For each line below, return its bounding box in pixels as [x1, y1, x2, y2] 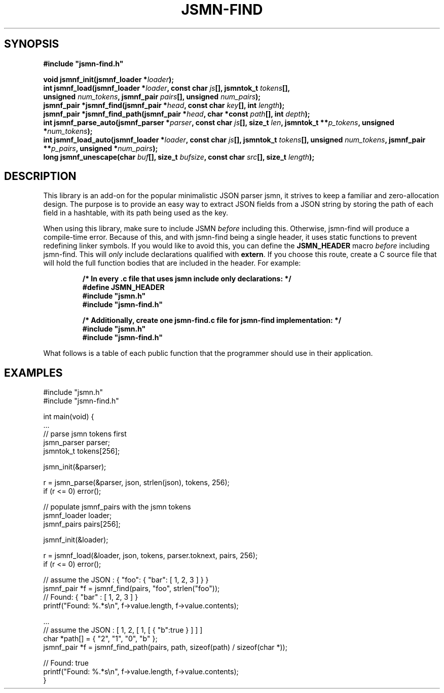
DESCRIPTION [4, 170, 77, 183]
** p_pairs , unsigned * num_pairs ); [43, 143, 158, 153]
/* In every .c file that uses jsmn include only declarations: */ [82, 274, 291, 283]
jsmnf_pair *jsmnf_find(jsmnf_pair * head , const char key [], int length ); [43, 100, 285, 110]
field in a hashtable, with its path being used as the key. [43, 208, 228, 217]
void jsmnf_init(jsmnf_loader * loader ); [43, 75, 174, 84]
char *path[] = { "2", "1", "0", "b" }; [43, 634, 158, 643]
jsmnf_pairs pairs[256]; [43, 520, 121, 529]
